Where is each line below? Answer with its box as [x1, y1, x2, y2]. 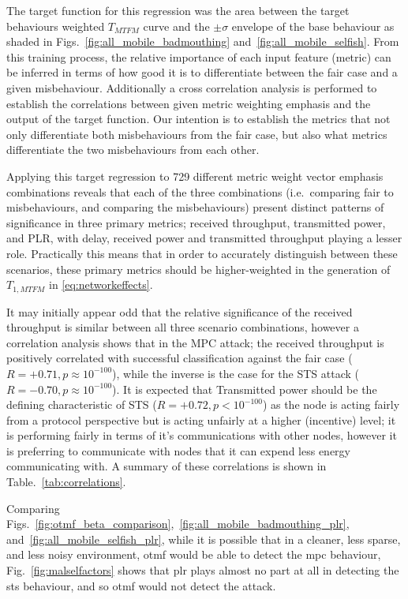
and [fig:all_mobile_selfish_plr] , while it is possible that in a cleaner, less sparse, [6, 530, 401, 547]
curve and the [143, 17, 210, 34]
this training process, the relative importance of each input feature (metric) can [6, 48, 391, 65]
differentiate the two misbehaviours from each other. [6, 141, 260, 158]
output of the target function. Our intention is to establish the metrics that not [6, 110, 391, 127]
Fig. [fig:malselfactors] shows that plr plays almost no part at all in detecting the [6, 562, 399, 578]
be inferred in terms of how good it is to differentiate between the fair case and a [6, 64, 398, 80]
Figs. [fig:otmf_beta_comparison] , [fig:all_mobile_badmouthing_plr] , [6, 515, 350, 532]
